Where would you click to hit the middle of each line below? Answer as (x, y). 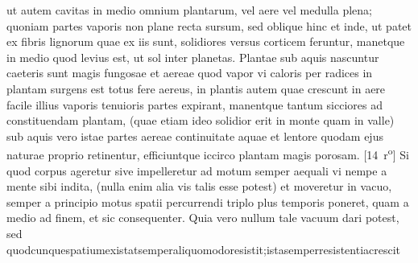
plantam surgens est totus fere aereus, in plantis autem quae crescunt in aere (196, 88)
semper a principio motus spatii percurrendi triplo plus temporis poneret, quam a (208, 201)
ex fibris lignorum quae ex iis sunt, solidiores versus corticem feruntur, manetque (206, 41)
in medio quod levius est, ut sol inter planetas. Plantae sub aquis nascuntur (193, 57)
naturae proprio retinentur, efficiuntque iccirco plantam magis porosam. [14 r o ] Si (208, 153)
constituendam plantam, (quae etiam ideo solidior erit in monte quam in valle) (201, 120)
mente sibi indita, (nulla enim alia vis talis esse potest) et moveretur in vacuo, (199, 186)
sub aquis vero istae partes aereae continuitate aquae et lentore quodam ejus (195, 136)
